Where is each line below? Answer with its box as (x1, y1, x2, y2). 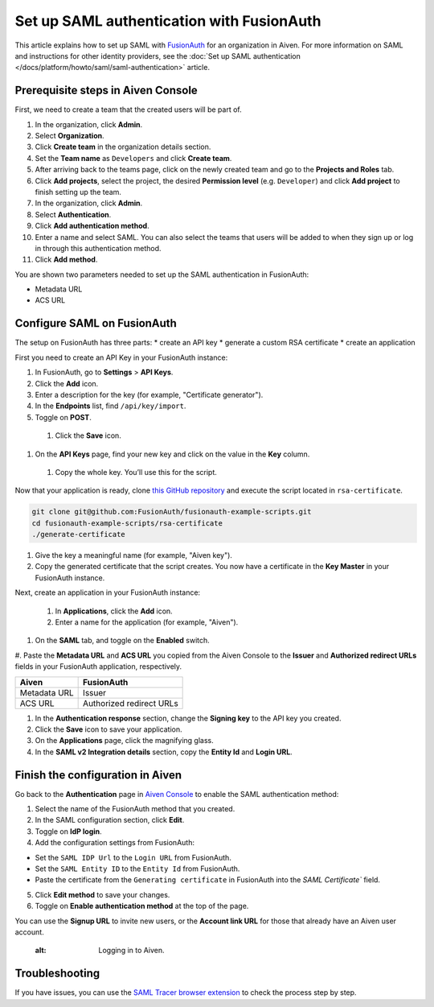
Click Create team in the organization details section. (35, 142, 211, 152)
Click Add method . (35, 254, 98, 265)
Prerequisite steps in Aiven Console (14, 84, 199, 97)
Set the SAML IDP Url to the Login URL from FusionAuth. (35, 852, 232, 862)
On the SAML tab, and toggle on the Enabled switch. (35, 636, 211, 646)
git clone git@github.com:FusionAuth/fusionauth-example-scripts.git (31, 507, 312, 517)
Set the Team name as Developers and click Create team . (35, 153, 232, 163)
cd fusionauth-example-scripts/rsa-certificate (31, 518, 223, 527)
